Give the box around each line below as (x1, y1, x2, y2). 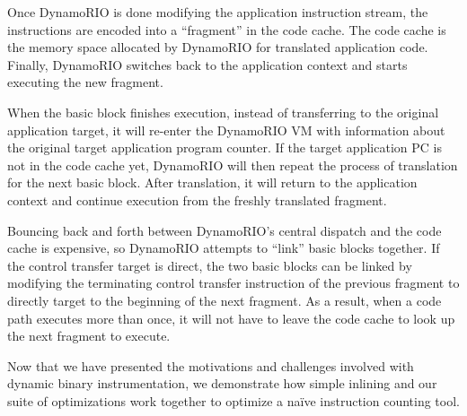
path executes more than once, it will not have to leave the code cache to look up (7, 308, 455, 327)
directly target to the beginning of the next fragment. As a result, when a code (7, 290, 442, 309)
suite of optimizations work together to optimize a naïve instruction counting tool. (7, 391, 460, 410)
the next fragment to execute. (7, 326, 171, 345)
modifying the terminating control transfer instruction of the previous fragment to (7, 273, 460, 292)
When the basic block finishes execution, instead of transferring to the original (7, 102, 439, 121)
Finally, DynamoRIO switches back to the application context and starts (7, 55, 408, 74)
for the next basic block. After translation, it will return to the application (7, 173, 418, 192)
